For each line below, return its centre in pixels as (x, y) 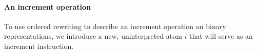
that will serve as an (221, 36)
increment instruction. (39, 46)
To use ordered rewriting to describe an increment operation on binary (115, 26)
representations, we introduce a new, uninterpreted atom (93, 36)
